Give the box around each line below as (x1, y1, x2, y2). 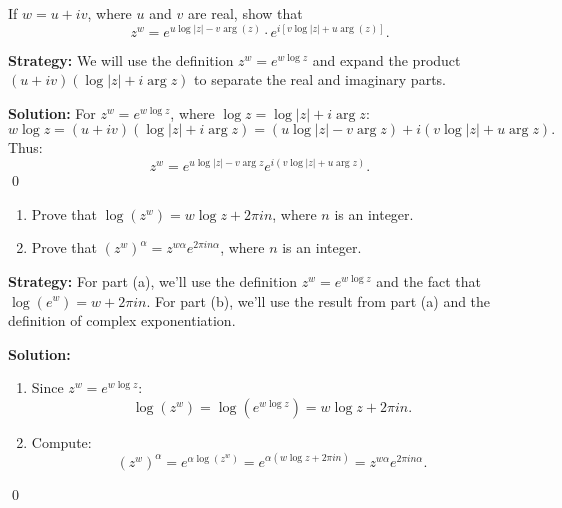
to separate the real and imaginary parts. (194, 69, 446, 90)
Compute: (31, 431, 92, 452)
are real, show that (187, 3, 303, 23)
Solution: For (8, 102, 96, 123)
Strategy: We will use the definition (8, 49, 234, 70)
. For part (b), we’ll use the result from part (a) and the (146, 290, 491, 311)
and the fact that (376, 270, 481, 291)
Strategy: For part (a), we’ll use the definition (8, 270, 298, 291)
